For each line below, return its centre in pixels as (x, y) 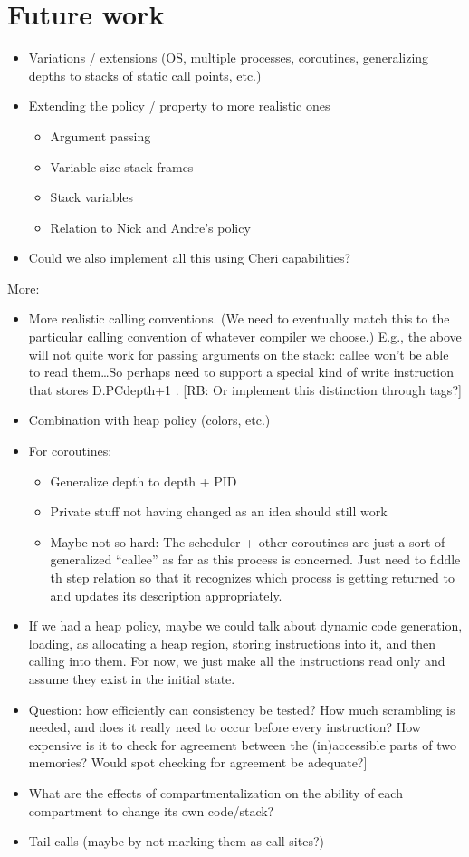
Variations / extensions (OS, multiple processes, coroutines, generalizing (229, 58)
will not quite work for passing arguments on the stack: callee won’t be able (239, 354)
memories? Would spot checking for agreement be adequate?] (198, 762)
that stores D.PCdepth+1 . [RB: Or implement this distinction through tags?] (245, 389)
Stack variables (92, 197)
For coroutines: (70, 451)
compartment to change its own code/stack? (151, 810)
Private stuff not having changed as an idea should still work (219, 511)
